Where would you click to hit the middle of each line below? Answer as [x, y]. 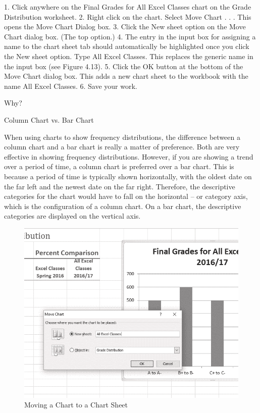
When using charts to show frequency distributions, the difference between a [122, 137]
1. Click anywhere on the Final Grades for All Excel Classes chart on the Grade [128, 7]
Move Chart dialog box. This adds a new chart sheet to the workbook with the [126, 76]
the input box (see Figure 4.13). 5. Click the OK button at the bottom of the [124, 66]
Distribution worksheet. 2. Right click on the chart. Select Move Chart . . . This [128, 16]
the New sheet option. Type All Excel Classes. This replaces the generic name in [129, 56]
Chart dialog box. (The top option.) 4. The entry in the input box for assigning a [130, 36]
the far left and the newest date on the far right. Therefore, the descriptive [120, 186]
